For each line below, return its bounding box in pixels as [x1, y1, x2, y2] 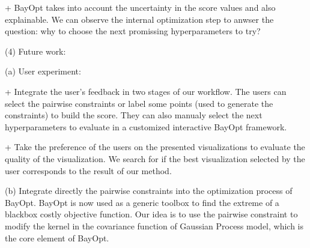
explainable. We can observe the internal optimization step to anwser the [5, 13, 274, 25]
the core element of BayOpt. [5, 231, 109, 244]
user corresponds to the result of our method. [5, 164, 172, 177]
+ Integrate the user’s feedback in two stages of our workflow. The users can [5, 85, 287, 97]
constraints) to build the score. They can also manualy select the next [5, 109, 263, 121]
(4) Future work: [5, 44, 66, 57]
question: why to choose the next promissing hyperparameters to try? [5, 25, 261, 37]
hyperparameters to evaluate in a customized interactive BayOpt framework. [5, 120, 287, 133]
